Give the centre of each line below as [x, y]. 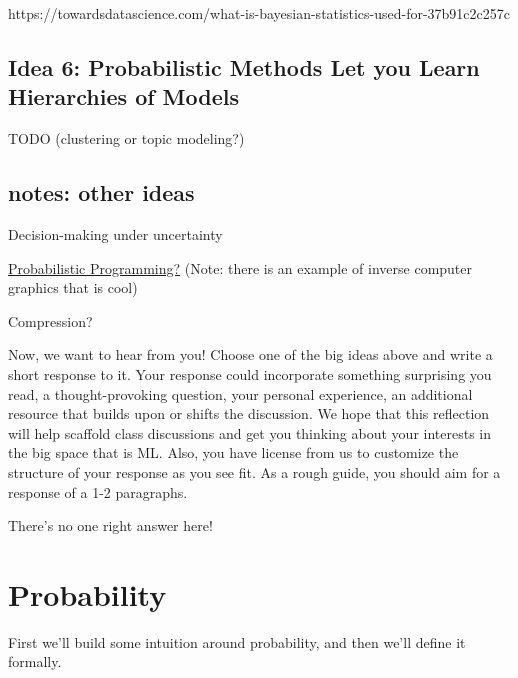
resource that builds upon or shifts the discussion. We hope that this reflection [249, 413]
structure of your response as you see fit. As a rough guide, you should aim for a [254, 471]
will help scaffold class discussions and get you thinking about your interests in [249, 432]
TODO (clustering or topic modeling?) [126, 138]
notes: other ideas [101, 192]
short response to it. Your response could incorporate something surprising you [250, 373]
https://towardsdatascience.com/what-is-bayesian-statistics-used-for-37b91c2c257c [259, 13]
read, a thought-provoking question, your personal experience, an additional [240, 393]
